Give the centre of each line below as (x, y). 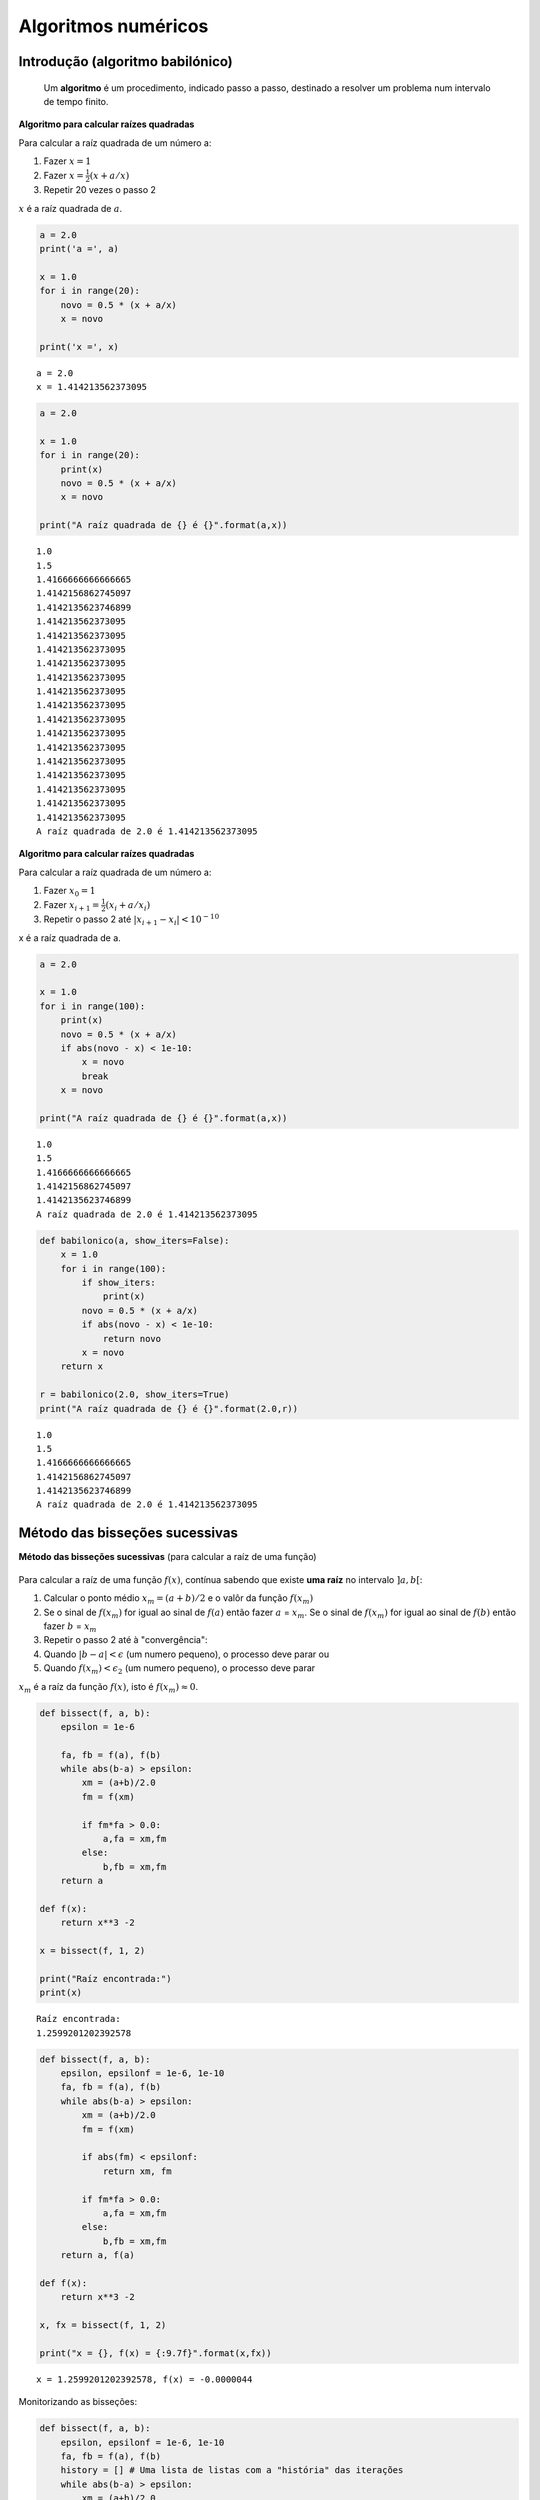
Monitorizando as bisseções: (78, 2402)
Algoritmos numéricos (113, 26)
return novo (132, 1338)
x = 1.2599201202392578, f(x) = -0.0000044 (144, 2379)
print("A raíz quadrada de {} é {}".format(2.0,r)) (169, 1408)
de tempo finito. (76, 101)
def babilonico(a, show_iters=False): (134, 1240)
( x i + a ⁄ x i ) (128, 906)
